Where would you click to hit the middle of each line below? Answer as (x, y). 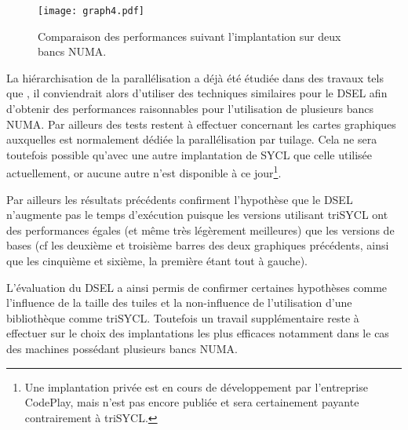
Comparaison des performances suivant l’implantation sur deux (189, 36)
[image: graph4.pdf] (91, 11)
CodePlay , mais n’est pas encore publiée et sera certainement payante (192, 402)
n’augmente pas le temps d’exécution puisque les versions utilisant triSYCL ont (197, 215)
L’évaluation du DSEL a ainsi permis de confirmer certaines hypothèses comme (197, 287)
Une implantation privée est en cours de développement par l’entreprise (196, 386)
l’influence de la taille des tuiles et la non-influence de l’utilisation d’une (179, 302)
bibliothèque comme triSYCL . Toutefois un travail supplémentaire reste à (183, 317)
